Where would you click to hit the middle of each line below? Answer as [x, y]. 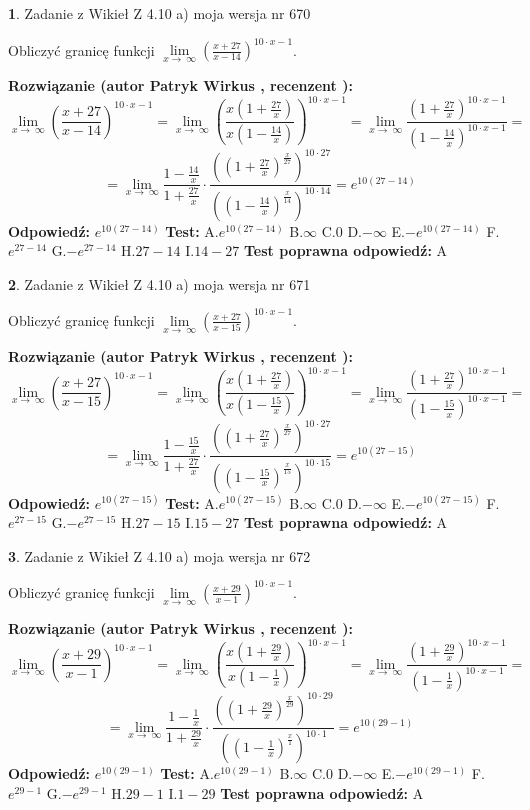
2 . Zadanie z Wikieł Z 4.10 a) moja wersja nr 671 [159, 283]
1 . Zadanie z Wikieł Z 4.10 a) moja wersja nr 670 [159, 13]
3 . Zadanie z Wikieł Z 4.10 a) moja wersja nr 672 [159, 555]
